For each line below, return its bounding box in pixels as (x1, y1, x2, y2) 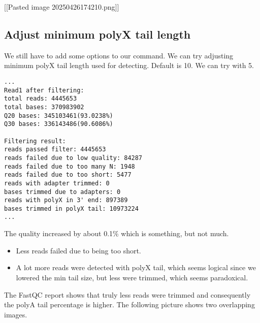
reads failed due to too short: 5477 (4, 171, 132, 179)
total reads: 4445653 (4, 95, 77, 103)
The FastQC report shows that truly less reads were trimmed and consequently (4, 289, 251, 300)
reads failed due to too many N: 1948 (4, 163, 135, 170)
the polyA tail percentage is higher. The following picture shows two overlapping (4, 299, 255, 310)
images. (4, 309, 27, 319)
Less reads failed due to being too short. (16, 245, 141, 255)
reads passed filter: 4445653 (4, 146, 106, 153)
